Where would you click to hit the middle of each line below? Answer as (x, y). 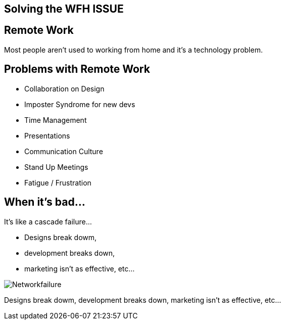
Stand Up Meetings (56, 167)
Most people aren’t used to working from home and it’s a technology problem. (133, 50)
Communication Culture (64, 151)
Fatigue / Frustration (58, 182)
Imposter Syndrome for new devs (80, 104)
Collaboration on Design (64, 88)
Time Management (56, 120)
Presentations (47, 135)
